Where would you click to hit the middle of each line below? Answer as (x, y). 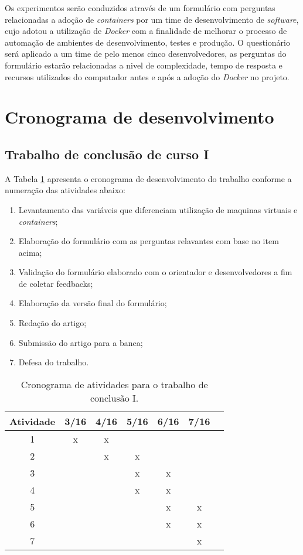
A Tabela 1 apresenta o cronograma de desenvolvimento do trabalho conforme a (148, 178)
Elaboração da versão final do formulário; (93, 303)
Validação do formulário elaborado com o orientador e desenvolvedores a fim (155, 272)
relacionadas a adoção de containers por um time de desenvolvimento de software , (152, 19)
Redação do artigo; (52, 323)
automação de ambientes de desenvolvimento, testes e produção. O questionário (147, 42)
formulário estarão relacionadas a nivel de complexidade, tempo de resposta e (144, 65)
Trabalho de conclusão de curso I (107, 154)
